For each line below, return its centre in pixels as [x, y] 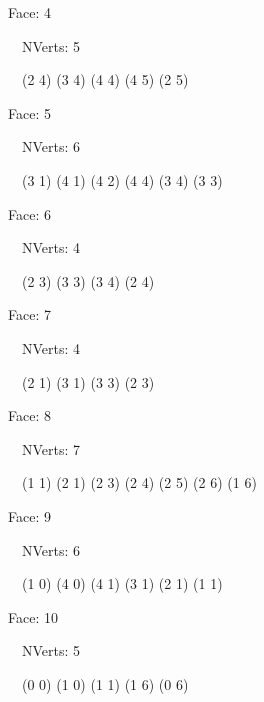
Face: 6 [29, 213]
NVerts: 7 [51, 448]
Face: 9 [29, 515]
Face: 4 [29, 12]
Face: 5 [29, 112]
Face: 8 [29, 415]
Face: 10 [33, 616]
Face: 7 [29, 314]
